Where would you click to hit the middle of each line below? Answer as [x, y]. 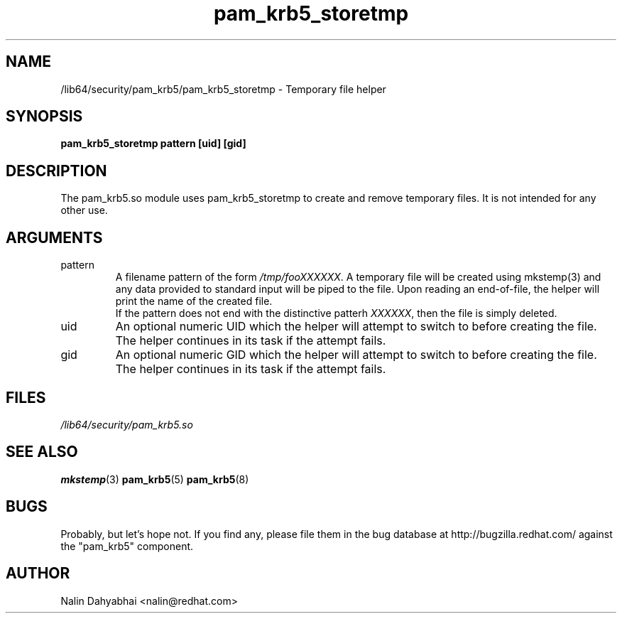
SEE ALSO [42, 452]
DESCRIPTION [56, 171]
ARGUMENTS [54, 237]
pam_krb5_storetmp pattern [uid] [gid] [153, 144]
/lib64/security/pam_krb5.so [127, 424]
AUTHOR [38, 574]
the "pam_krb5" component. [127, 546]
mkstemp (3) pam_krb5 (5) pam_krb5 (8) [155, 479]
